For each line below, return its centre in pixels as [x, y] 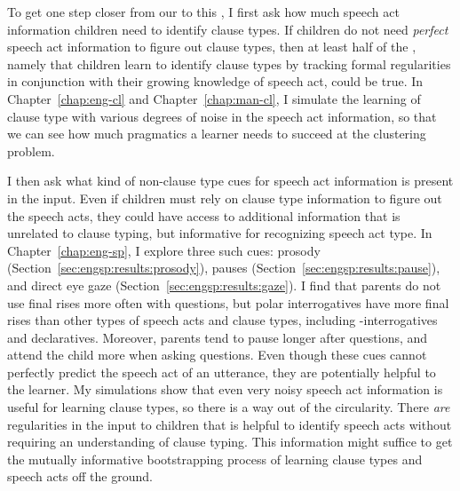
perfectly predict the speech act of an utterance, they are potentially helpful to [222, 372]
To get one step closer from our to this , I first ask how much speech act [203, 12]
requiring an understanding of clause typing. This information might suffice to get [230, 442]
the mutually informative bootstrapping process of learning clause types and [215, 459]
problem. [31, 150]
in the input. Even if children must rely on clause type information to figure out [225, 198]
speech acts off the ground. [80, 476]
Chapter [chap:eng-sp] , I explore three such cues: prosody [164, 250]
